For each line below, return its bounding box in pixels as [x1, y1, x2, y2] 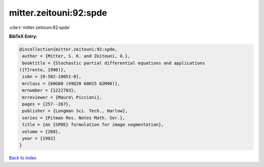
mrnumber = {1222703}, [22, 88, 77, 93]
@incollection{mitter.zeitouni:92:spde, [19, 47, 117, 52]
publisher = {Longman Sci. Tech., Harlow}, [22, 108, 128, 114]
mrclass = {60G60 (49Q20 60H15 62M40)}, [22, 81, 120, 86]
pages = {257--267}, [22, 101, 71, 107]
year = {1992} [22, 136, 56, 141]
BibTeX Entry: [9, 33, 38, 39]
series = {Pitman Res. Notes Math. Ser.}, [22, 115, 126, 120]
